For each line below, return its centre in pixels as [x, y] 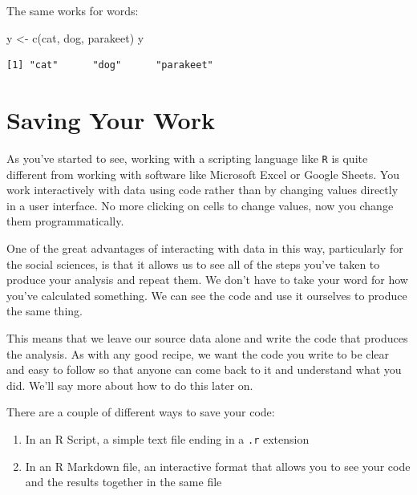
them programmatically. [65, 221]
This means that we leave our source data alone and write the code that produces [207, 337]
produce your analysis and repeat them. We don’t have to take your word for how [207, 280]
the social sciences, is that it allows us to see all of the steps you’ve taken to [193, 264]
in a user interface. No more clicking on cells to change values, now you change [200, 205]
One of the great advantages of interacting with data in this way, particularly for [205, 247]
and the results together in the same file [123, 482]
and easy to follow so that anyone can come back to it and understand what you [204, 369]
